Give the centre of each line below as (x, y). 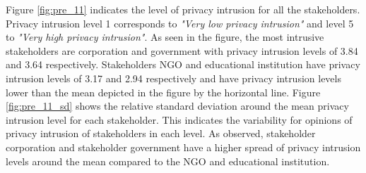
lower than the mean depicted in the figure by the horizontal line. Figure (163, 92)
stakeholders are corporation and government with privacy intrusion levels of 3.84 (182, 50)
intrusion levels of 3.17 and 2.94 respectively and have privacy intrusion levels (173, 78)
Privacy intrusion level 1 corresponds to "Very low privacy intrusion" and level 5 (180, 23)
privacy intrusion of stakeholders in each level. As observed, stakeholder (161, 133)
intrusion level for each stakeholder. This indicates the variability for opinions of (179, 119)
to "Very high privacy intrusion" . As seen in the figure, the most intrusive (165, 37)
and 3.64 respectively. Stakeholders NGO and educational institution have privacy (183, 64)
